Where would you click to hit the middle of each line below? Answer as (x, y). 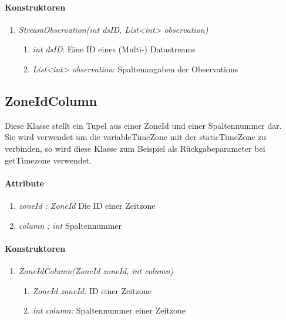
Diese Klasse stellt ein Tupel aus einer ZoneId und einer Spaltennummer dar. (143, 125)
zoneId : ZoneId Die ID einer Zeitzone (87, 205)
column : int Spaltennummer (70, 225)
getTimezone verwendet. (48, 160)
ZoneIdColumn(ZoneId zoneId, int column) (96, 270)
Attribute (24, 183)
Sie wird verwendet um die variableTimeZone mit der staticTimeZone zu (136, 137)
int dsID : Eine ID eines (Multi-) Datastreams (114, 49)
